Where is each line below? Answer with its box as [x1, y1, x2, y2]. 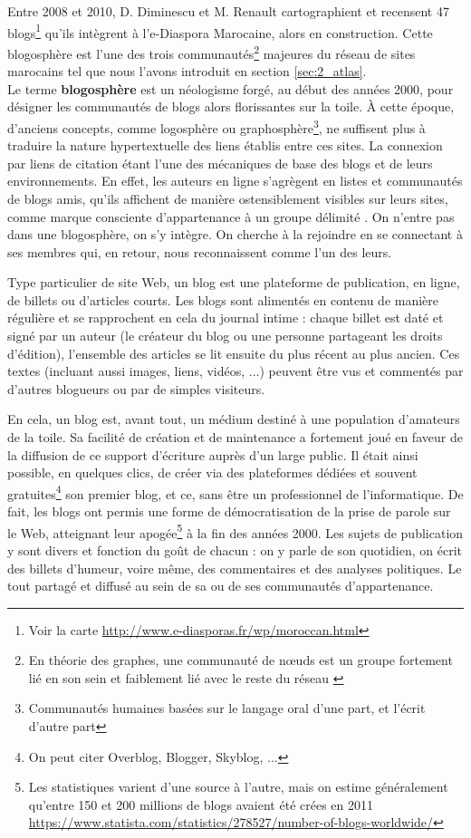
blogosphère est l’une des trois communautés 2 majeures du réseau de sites [7, 41, 416, 63]
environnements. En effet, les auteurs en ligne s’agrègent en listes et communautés [7, 171, 463, 190]
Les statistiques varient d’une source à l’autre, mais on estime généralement [28, 777, 448, 796]
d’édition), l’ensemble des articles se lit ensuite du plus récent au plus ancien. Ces [7, 343, 460, 362]
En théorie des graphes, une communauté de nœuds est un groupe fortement [28, 650, 453, 669]
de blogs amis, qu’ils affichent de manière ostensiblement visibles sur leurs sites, [7, 188, 448, 207]
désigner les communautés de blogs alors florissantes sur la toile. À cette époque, [7, 97, 455, 116]
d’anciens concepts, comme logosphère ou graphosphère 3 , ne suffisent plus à [7, 115, 426, 137]
